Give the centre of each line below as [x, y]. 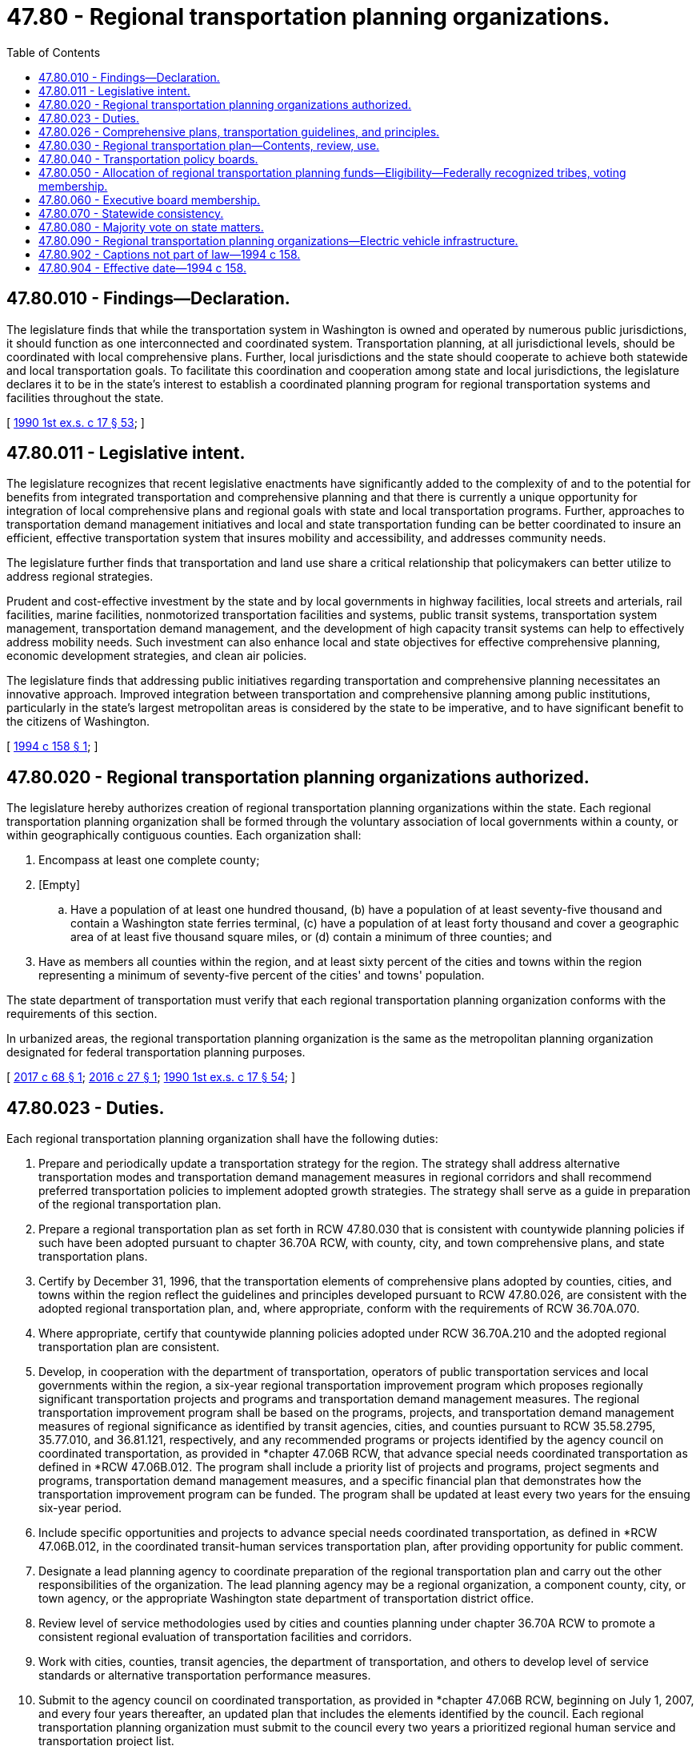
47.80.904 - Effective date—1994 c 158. [142, 268]
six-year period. [80, 1508]
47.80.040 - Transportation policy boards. [148, 159]
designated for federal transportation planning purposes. [156, 1052]
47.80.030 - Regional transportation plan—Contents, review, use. [209, 145]
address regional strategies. [80, 577]
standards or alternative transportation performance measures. [205, 1676]
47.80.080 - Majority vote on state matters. [151, 227]
